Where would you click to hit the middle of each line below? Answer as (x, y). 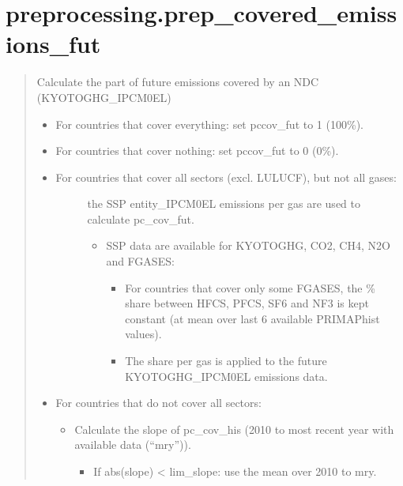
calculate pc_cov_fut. (141, 219)
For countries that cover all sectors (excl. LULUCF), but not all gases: (226, 177)
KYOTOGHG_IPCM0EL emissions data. (226, 376)
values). (143, 334)
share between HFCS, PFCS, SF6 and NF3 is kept (247, 303)
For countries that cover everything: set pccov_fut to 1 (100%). (209, 124)
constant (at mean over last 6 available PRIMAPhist (252, 318)
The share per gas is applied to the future (226, 361)
